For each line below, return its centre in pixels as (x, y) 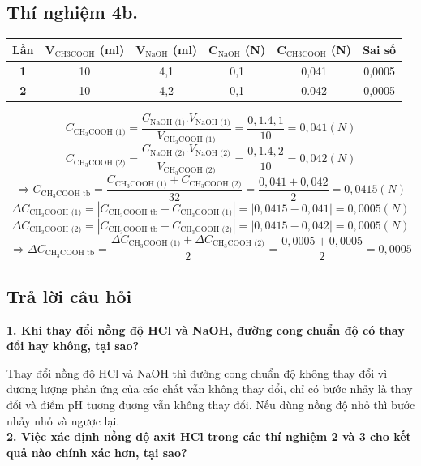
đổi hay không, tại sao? (73, 346)
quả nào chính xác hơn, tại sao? (97, 452)
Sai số (380, 49)
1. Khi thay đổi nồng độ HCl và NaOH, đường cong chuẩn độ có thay (206, 329)
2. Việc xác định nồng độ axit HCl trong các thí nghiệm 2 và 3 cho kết (209, 436)
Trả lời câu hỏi (69, 295)
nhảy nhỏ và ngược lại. (63, 420)
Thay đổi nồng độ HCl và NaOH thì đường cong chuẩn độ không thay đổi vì (197, 372)
